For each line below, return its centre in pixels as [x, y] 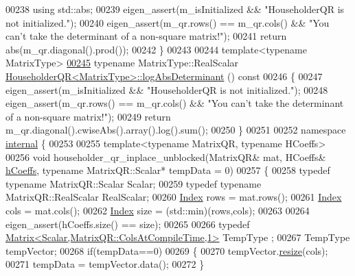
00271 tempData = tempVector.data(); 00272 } [105, 264]
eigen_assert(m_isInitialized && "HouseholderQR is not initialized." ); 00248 [167, 89]
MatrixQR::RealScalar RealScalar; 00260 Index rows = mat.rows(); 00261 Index [174, 197]
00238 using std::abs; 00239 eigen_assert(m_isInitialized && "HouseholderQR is [175, 9]
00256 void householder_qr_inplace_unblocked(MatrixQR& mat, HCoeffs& [166, 156]
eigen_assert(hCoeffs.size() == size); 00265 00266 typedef [128, 224]
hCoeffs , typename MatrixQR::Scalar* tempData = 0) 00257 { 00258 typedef [168, 170]
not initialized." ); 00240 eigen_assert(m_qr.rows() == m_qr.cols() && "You [168, 22]
